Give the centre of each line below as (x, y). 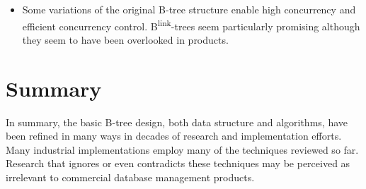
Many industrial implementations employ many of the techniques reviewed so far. (182, 149)
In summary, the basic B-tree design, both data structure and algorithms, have (177, 122)
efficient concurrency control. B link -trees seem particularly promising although (191, 25)
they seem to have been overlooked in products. (125, 39)
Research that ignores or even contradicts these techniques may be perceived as (178, 163)
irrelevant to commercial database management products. (130, 177)
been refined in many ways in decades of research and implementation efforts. (174, 136)
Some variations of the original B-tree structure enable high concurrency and (189, 9)
